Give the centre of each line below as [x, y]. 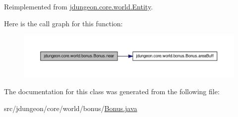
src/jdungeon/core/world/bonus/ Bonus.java [71, 108]
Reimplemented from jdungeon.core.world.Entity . [79, 6]
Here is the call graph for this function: [63, 23]
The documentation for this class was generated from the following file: [112, 91]
